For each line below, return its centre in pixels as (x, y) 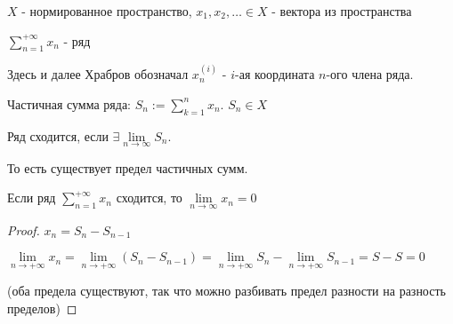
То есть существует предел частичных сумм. (128, 167)
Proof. (24, 229)
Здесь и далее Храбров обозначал (98, 74)
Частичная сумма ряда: (69, 103)
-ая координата (275, 74)
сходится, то (149, 198)
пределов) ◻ (42, 308)
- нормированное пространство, (107, 11)
